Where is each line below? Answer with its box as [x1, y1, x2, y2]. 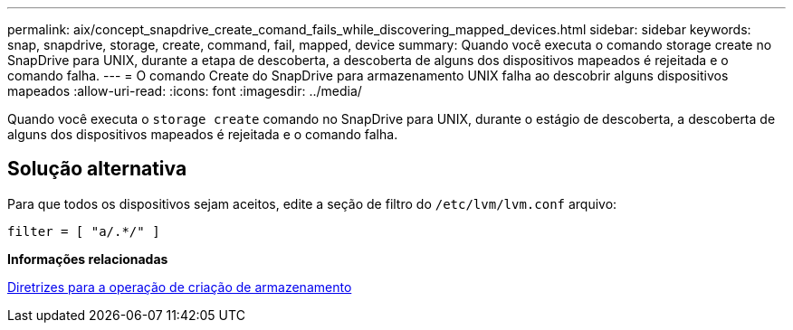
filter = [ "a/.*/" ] [7, 223, 160, 239]
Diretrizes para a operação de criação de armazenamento [7, 278, 352, 295]
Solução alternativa [7, 157, 187, 181]
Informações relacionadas [7, 250, 168, 267]
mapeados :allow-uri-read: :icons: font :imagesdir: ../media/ [7, 83, 362, 99]
